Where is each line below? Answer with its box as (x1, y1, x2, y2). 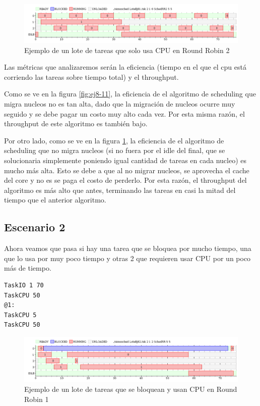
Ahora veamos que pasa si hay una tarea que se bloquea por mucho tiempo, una (4, 243, 251, 253)
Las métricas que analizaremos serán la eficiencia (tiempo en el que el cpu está (4, 62, 246, 72)
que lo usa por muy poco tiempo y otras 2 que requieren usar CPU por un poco (4, 252, 251, 263)
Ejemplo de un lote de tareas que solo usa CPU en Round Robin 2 (24, 44, 230, 55)
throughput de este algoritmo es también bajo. (4, 118, 148, 129)
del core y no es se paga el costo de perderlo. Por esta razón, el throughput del (4, 175, 247, 185)
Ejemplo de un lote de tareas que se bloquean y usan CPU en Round (24, 383, 237, 394)
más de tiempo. (4, 263, 51, 273)
